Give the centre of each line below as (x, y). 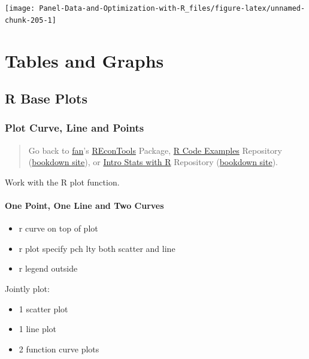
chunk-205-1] (31, 20)
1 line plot (38, 329)
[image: (20, 8)
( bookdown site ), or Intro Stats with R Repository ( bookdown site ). (153, 162)
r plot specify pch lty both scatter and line (97, 248)
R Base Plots (46, 98)
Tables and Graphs (84, 60)
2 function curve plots (59, 349)
